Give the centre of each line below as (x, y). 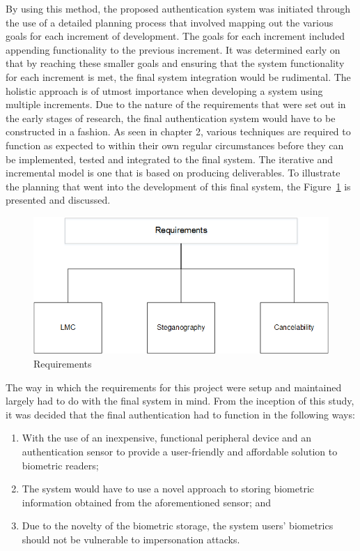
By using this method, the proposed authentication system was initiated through (178, 8)
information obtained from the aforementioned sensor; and (147, 502)
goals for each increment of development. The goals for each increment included (175, 36)
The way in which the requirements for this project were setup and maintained (174, 387)
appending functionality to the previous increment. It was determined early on (173, 49)
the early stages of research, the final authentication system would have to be (171, 118)
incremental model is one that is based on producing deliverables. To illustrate (173, 173)
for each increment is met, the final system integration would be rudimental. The (178, 76)
